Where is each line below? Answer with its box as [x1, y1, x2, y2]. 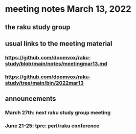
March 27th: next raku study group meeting [5, 109, 111, 116]
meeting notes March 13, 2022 [5, 3, 132, 15]
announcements [5, 94, 56, 103]
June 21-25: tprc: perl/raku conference [5, 122, 100, 129]
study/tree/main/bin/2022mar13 [5, 79, 84, 86]
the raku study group [5, 23, 71, 31]
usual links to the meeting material [5, 39, 113, 47]
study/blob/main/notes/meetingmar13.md [5, 60, 108, 67]
